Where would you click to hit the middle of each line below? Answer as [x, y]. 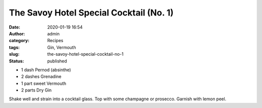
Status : [16, 61]
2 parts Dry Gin [36, 90]
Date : [15, 27]
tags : [14, 47]
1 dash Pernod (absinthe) [46, 70]
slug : [14, 54]
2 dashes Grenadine [41, 77]
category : [19, 41]
